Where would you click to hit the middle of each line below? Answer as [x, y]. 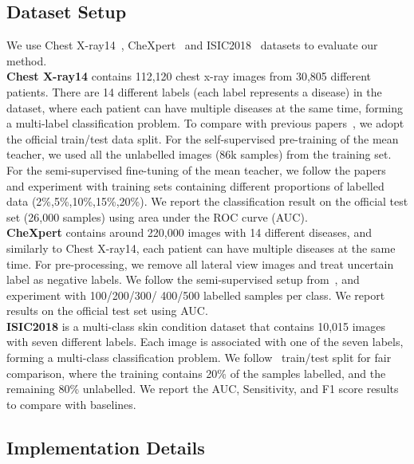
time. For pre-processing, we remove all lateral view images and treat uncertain [200, 263]
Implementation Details [106, 447]
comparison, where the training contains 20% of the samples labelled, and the [196, 373]
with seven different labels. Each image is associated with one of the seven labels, [205, 342]
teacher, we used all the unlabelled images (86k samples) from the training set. [199, 154]
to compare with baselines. [71, 404]
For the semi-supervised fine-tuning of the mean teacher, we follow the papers [196, 169]
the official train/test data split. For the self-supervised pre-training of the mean [203, 138]
